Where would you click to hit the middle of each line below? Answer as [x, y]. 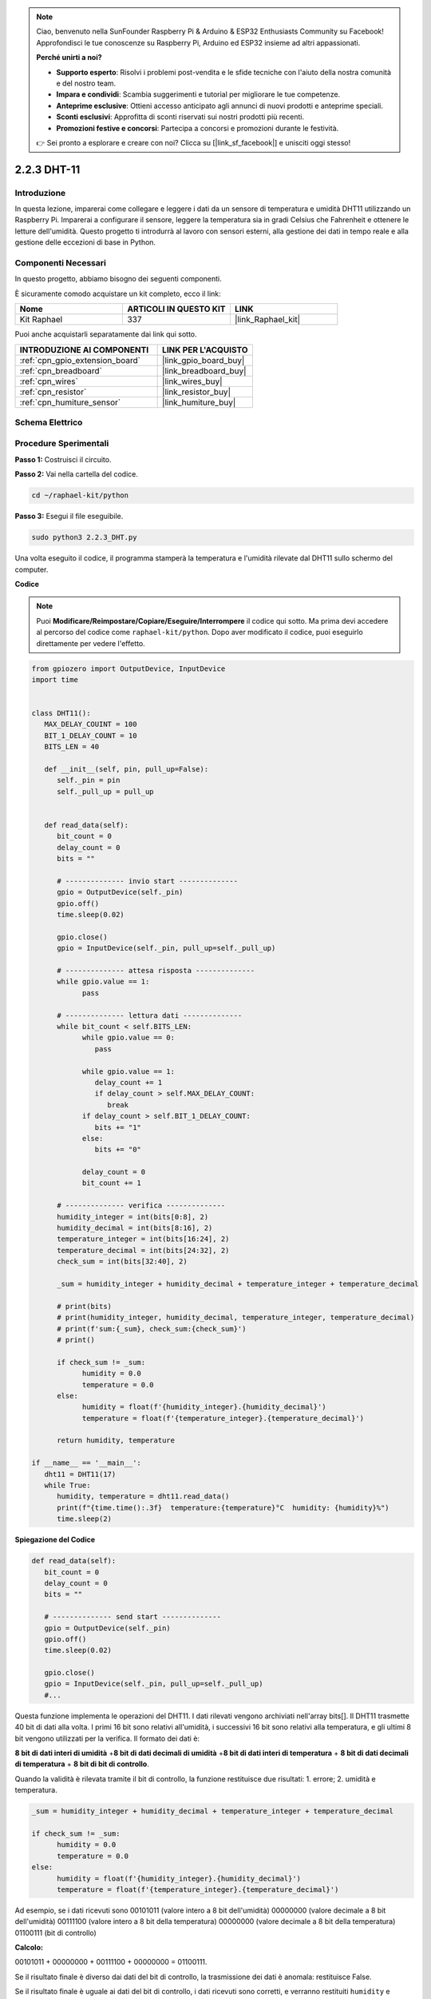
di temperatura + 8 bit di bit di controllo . [82, 1764]
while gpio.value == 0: [129, 1038]
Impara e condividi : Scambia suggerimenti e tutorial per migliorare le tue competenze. [198, 94]
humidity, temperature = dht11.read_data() [143, 1496]
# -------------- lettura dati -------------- [150, 1015]
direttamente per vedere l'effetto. [91, 643]
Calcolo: [29, 1948]
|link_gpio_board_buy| [204, 360]
